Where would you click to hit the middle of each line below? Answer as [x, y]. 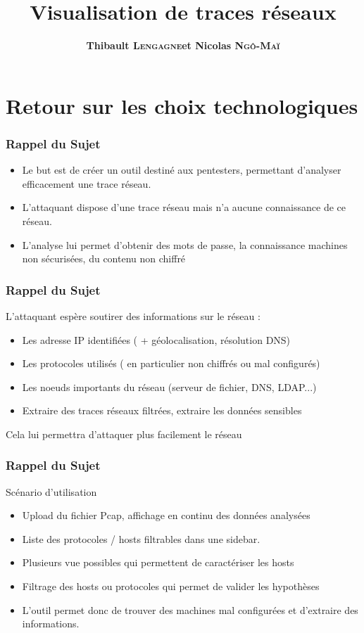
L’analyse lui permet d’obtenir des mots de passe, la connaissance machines [185, 244]
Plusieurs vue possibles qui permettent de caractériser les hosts [158, 562]
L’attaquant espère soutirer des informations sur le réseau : [133, 315]
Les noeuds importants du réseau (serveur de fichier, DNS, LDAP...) [169, 386]
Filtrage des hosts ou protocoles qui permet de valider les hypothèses [171, 586]
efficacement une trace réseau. [87, 183]
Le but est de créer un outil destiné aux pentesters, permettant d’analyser [182, 170]
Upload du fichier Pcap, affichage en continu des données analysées [166, 515]
